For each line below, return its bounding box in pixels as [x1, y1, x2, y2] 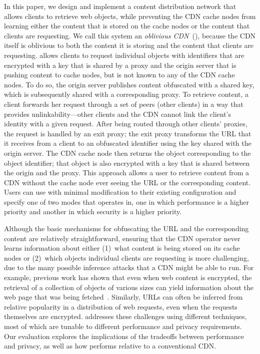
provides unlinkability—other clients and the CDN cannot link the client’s [4, 108, 231, 119]
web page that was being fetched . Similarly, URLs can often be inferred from [4, 292, 243, 302]
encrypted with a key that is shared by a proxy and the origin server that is [4, 59, 236, 70]
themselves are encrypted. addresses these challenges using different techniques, [4, 311, 247, 322]
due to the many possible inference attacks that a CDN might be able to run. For [4, 262, 254, 273]
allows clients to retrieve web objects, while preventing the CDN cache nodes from [4, 10, 256, 21]
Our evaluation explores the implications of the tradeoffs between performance [4, 331, 244, 341]
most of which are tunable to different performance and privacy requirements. [4, 321, 242, 331]
